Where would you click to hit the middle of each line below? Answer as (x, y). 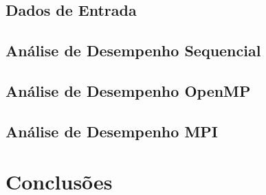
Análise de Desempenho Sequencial (133, 50)
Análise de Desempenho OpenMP (128, 90)
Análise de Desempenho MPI (112, 131)
